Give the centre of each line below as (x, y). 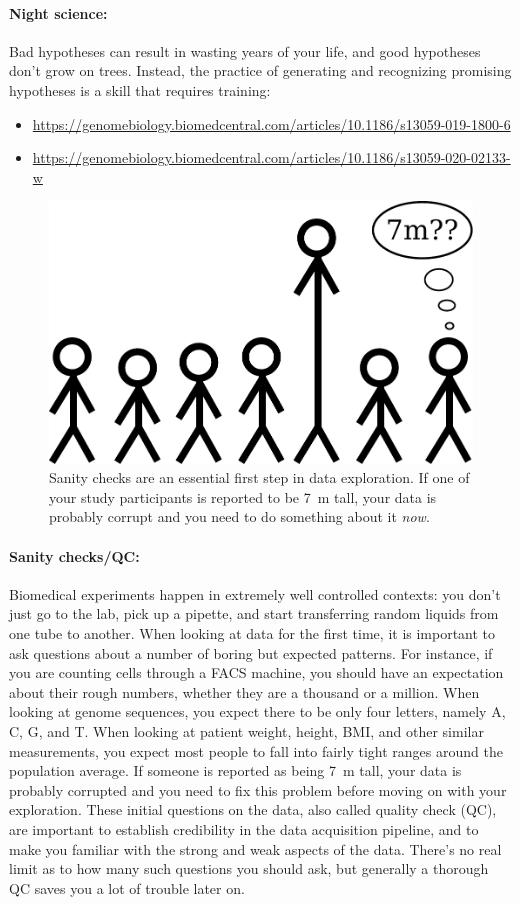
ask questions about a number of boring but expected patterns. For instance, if (251, 652)
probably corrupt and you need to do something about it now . (239, 516)
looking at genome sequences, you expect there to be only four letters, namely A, (257, 711)
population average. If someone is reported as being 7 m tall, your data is (235, 770)
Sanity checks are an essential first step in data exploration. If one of (259, 477)
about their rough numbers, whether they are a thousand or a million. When (244, 691)
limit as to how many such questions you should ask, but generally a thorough (249, 868)
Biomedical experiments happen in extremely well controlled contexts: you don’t (255, 593)
